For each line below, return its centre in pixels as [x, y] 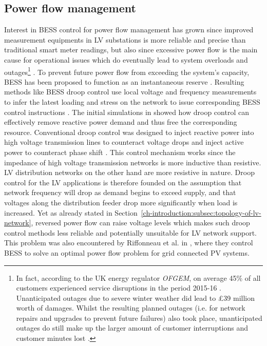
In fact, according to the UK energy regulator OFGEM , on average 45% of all [138, 277]
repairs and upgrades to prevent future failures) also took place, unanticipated [139, 318]
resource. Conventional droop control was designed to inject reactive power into [129, 132]
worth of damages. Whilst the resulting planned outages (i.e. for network [131, 308]
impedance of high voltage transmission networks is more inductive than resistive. [133, 162]
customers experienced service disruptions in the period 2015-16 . [119, 288]
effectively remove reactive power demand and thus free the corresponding [121, 122]
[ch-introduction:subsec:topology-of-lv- [201, 212]
